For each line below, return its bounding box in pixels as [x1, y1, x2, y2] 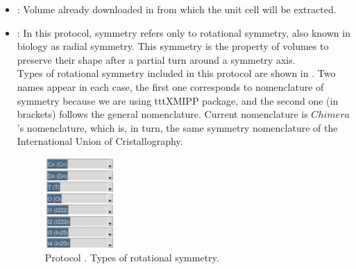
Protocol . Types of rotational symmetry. [44, 250, 219, 264]
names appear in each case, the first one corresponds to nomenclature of [17, 79, 324, 94]
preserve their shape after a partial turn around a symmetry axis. [17, 52, 296, 67]
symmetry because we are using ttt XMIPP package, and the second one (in [17, 93, 339, 107]
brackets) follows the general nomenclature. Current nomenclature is [17, 107, 308, 121]
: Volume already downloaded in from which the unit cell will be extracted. [17, 2, 337, 16]
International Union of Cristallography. [17, 134, 183, 148]
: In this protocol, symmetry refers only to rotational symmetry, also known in [17, 25, 350, 40]
